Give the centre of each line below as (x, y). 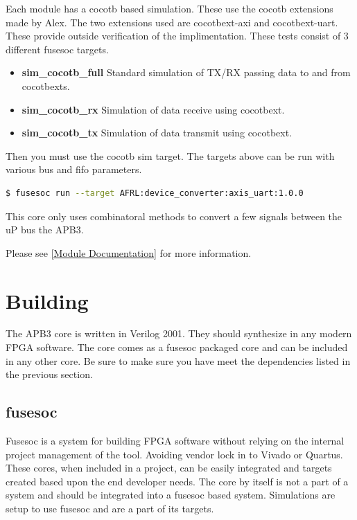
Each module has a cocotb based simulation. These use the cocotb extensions (169, 8)
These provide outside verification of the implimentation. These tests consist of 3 (177, 36)
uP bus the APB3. (45, 230)
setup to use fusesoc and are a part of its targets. (110, 508)
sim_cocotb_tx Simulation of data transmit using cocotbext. (157, 133)
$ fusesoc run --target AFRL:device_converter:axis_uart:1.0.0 (155, 193)
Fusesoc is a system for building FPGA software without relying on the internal (175, 441)
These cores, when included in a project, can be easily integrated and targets (169, 468)
